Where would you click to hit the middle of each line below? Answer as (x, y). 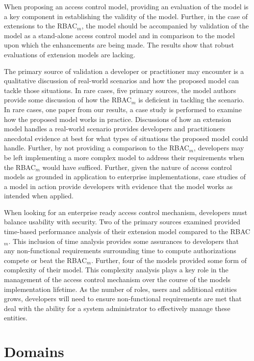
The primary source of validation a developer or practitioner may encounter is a (124, 71)
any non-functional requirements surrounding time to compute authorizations (120, 251)
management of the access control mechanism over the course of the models (117, 279)
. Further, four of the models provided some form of (169, 260)
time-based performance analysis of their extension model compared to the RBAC (127, 231)
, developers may (219, 148)
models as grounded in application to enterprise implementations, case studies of (125, 177)
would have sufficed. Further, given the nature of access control (137, 167)
